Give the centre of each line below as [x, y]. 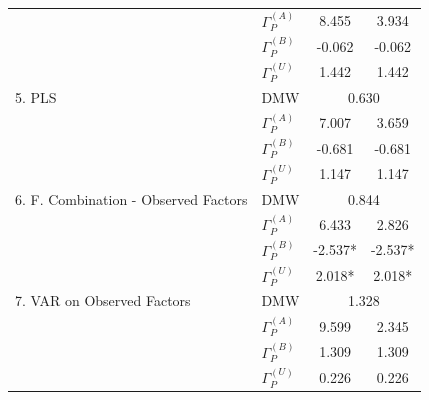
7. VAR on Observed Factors [103, 300]
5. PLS [36, 96]
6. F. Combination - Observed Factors [131, 198]
